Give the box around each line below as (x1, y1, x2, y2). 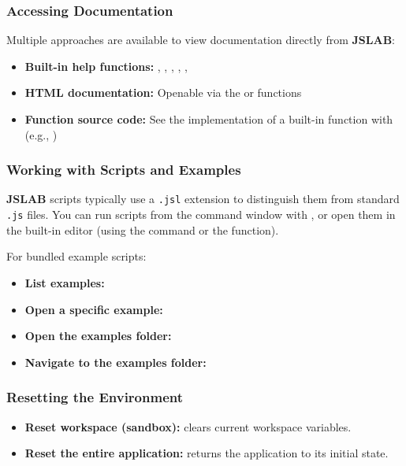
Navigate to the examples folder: (24, 353, 207, 370)
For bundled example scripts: (6, 248, 147, 264)
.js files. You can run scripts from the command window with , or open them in (6, 206, 396, 223)
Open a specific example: (24, 301, 163, 317)
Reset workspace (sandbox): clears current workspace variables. (24, 418, 352, 435)
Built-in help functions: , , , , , (24, 57, 188, 74)
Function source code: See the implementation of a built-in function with (24, 111, 393, 127)
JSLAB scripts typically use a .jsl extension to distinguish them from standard (6, 190, 400, 207)
